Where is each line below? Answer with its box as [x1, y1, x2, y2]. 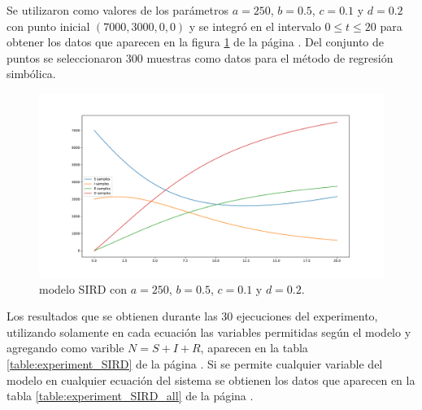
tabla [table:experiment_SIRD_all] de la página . [7, 387, 254, 404]
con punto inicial [7, 17, 90, 34]
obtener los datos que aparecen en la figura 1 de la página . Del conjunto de [7, 33, 385, 50]
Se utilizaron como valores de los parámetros [7, 2, 228, 18]
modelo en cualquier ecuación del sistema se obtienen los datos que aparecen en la [7, 371, 415, 388]
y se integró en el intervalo [189, 17, 321, 34]
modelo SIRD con [39, 280, 128, 297]
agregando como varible [7, 339, 124, 356]
